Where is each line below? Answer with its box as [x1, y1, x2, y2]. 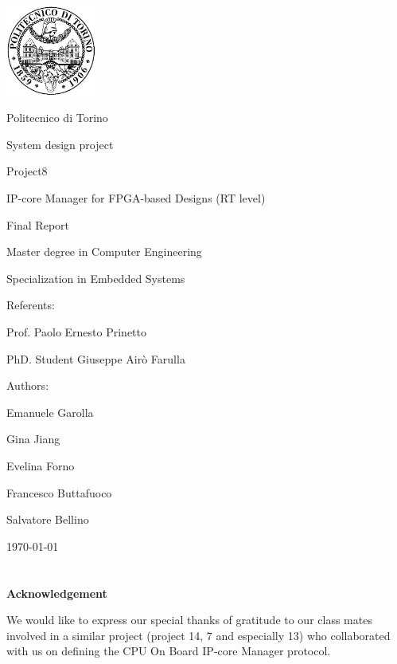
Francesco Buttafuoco [6, 484, 112, 501]
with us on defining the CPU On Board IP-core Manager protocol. [6, 642, 331, 659]
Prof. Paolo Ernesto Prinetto [6, 324, 147, 340]
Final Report [6, 216, 70, 233]
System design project [6, 136, 114, 152]
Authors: [6, 377, 49, 394]
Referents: [6, 297, 55, 313]
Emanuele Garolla [6, 403, 94, 420]
